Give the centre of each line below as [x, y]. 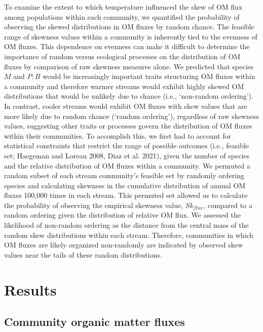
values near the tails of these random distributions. [83, 254]
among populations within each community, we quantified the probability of [122, 16]
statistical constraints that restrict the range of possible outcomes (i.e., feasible [127, 146]
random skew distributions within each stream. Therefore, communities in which [129, 235]
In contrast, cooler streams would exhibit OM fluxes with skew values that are [126, 106]
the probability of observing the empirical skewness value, [94, 205]
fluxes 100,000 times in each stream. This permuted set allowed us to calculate [126, 195]
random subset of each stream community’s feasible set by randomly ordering [124, 175]
